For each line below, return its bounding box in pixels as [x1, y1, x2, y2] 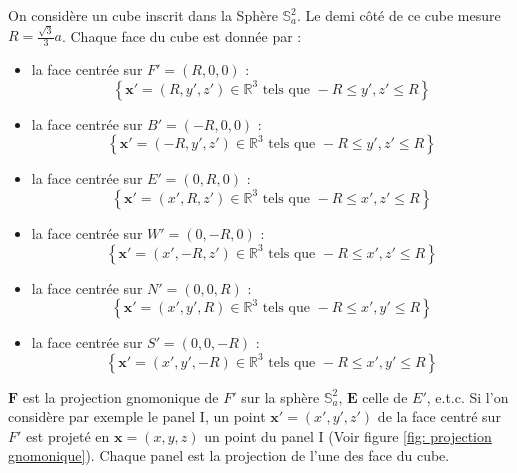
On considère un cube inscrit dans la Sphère [8, 5, 278, 25]
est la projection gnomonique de [22, 386, 219, 407]
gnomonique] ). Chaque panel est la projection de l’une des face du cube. [8, 445, 450, 466]
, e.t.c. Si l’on [426, 386, 509, 407]
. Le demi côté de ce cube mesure [297, 5, 501, 25]
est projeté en [26, 425, 110, 446]
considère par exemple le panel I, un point [8, 406, 266, 427]
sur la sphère [241, 386, 320, 407]
